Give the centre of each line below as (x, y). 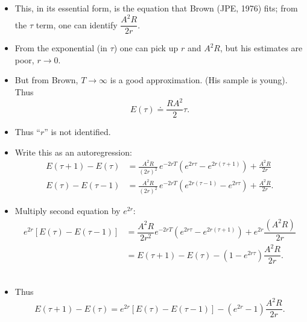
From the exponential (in (61, 48)
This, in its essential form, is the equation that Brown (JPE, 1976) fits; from (156, 8)
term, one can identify (77, 24)
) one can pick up (146, 48)
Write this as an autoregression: (73, 152)
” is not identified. (78, 132)
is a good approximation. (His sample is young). (199, 80)
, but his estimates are (261, 48)
